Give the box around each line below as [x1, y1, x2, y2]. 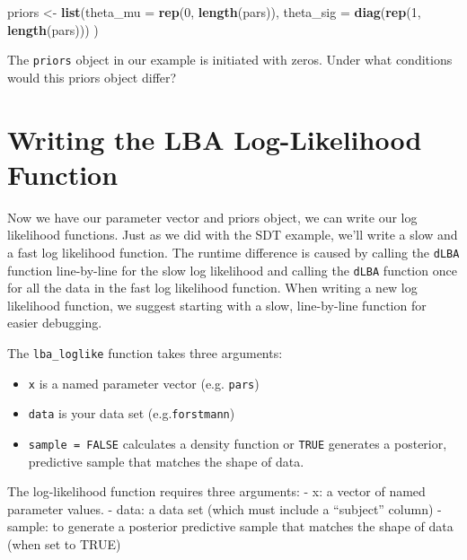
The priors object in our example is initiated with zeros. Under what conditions [7, 50, 453, 69]
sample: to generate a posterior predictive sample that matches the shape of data [7, 517, 454, 536]
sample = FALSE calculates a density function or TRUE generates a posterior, [28, 434, 447, 452]
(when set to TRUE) [7, 535, 121, 554]
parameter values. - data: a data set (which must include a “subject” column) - [7, 499, 442, 518]
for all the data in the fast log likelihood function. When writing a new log [7, 278, 418, 297]
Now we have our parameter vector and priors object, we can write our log [7, 207, 418, 226]
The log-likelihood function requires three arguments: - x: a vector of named [7, 482, 426, 501]
